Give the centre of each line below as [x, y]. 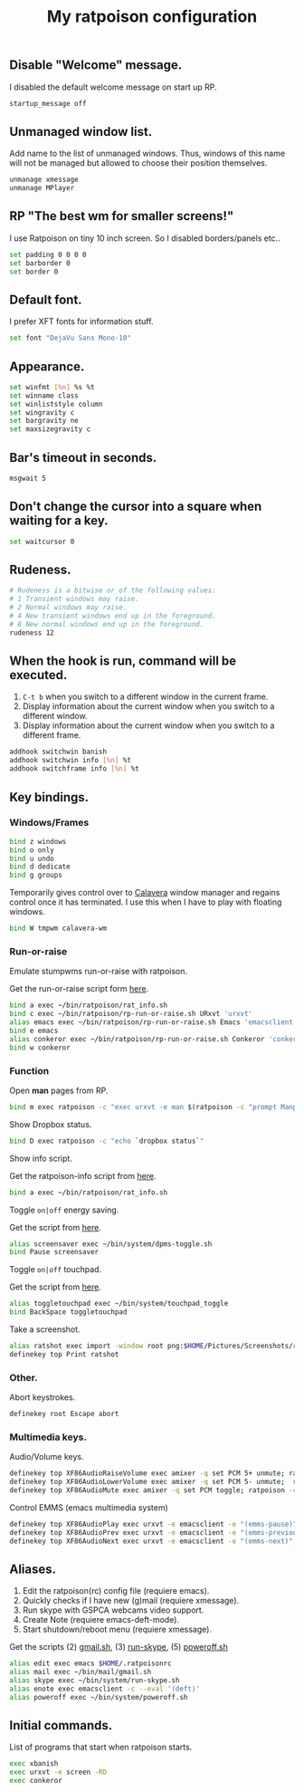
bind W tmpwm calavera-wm [58, 929]
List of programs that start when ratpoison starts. [101, 1747]
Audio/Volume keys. [47, 1457]
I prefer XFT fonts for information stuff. [81, 321]
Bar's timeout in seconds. [83, 458]
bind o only [32, 850]
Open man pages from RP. [59, 1090]
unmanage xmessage [44, 180]
